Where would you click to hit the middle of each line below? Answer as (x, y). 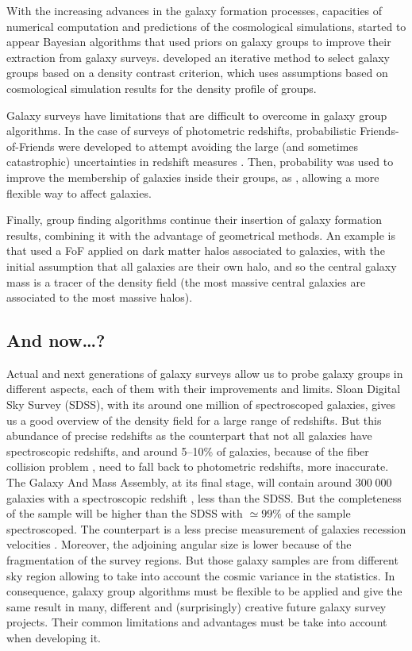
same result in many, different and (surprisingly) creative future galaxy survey (196, 606)
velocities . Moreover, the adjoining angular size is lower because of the (179, 544)
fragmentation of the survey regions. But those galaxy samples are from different (202, 560)
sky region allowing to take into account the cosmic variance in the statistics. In (201, 575)
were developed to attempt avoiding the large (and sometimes (208, 146)
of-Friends (31, 146)
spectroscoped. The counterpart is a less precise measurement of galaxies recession (206, 528)
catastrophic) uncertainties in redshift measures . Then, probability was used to (200, 162)
